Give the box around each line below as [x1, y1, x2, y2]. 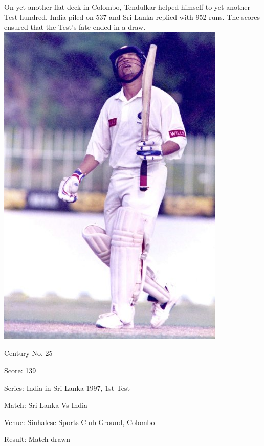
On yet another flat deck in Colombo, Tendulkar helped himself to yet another [4, 2, 250, 12]
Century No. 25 [4, 348, 53, 359]
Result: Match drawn [4, 434, 71, 444]
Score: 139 [4, 365, 36, 375]
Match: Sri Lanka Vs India [4, 399, 87, 410]
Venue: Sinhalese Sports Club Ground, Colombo [4, 416, 155, 427]
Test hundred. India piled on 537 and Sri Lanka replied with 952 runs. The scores [4, 11, 260, 22]
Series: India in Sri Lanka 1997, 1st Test [4, 382, 130, 393]
